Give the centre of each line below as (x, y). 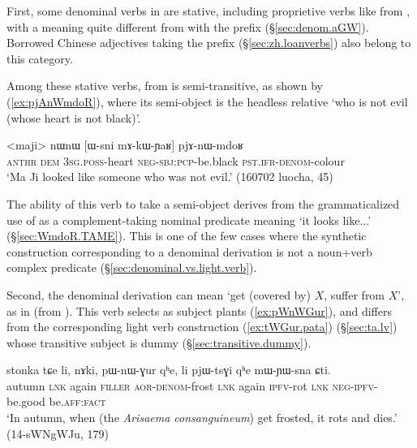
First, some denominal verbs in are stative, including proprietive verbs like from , (208, 11)
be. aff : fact (77, 401)
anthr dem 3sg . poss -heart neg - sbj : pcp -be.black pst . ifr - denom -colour (176, 160)
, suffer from (355, 294)
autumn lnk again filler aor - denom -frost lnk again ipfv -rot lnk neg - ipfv (190, 385)
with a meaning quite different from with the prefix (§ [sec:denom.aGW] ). (188, 26)
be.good (26, 401)
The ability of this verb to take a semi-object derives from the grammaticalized (203, 203)
